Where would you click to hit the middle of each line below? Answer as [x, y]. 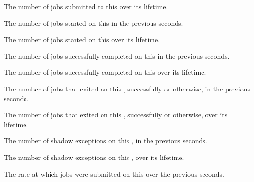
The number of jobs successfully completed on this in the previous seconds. [117, 56]
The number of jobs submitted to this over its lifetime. [86, 6]
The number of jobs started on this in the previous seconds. [94, 23]
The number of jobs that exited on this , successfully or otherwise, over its [116, 115]
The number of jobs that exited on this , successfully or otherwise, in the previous [127, 88]
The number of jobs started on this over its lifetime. [82, 39]
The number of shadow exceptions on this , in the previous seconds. [106, 141]
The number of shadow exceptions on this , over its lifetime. [94, 157]
